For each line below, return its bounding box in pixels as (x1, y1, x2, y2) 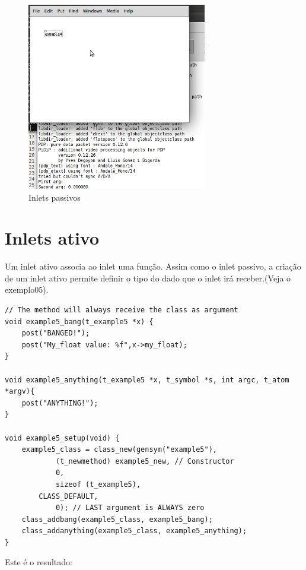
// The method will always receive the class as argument (5, 306, 238, 314)
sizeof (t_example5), (55, 480, 141, 489)
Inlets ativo (5, 226, 100, 250)
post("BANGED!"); (21, 329, 90, 338)
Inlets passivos (28, 191, 81, 203)
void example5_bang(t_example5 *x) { (5, 317, 154, 326)
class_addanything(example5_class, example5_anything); (21, 527, 247, 536)
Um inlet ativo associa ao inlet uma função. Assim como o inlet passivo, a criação (5, 260, 301, 273)
